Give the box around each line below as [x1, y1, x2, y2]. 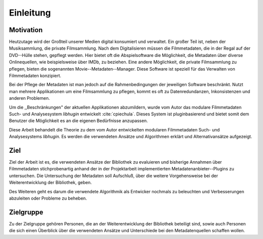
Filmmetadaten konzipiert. [9, 73, 61, 79]
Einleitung [9, 7, 51, 18]
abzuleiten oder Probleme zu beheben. [9, 195, 87, 201]
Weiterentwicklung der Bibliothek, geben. [9, 180, 92, 185]
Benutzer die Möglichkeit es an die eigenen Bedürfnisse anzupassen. [9, 118, 148, 124]
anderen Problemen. [9, 95, 50, 101]
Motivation [9, 26, 43, 34]
